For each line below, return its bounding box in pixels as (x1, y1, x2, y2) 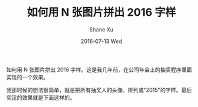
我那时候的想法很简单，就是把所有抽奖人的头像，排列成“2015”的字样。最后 (6, 86, 192, 94)
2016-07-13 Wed (80, 37, 123, 45)
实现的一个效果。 (6, 73, 49, 80)
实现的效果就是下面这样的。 (6, 94, 75, 101)
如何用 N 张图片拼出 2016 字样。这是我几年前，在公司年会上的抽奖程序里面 (6, 66, 193, 73)
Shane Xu (89, 25, 113, 33)
